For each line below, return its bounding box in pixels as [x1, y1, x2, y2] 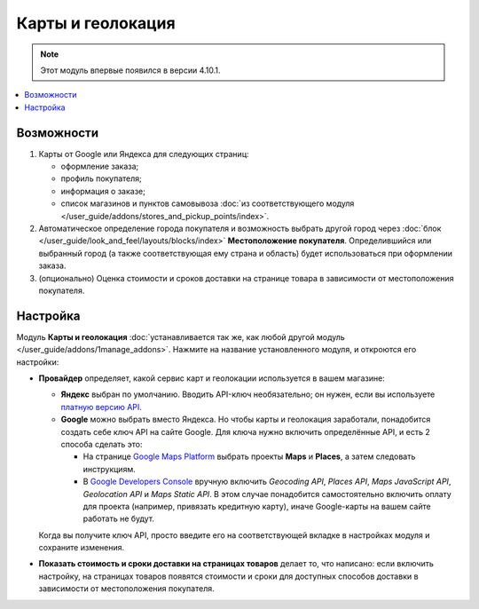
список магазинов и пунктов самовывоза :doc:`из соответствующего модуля [60, 198, 355, 209]
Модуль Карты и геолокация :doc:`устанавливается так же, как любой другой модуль [16, 331, 345, 342]
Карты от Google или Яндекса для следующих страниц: [38, 148, 249, 159]
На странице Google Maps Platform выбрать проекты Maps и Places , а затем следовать [82, 451, 416, 462]
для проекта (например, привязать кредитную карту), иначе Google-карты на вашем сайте [82, 501, 431, 511]
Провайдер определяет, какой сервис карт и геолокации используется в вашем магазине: [38, 373, 385, 384]
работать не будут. [82, 513, 155, 524]
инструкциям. [82, 463, 137, 474]
